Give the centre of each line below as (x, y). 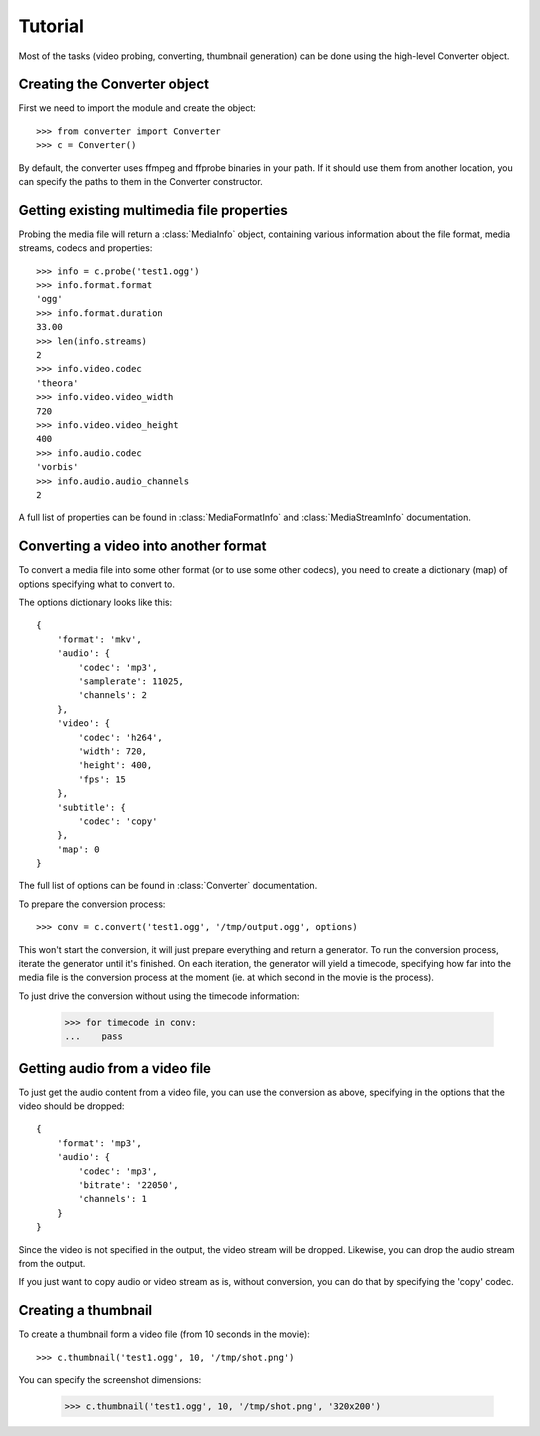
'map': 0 (78, 849)
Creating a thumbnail (85, 1310)
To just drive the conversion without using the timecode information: (159, 996)
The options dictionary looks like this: (95, 602)
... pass (94, 1036)
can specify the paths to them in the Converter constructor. (141, 182)
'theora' (57, 383)
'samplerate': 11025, (131, 681)
